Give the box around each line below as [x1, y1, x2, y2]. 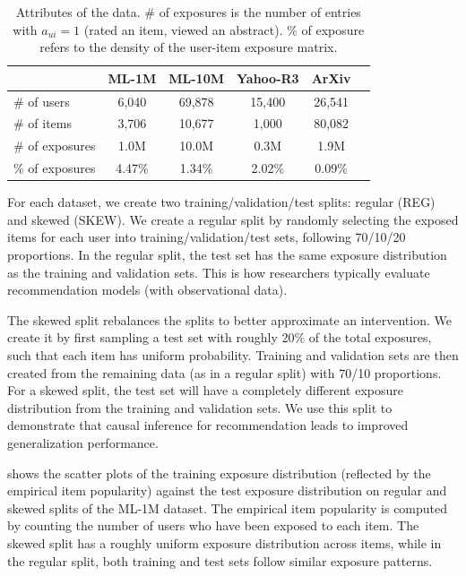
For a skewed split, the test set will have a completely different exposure [7, 381, 404, 400]
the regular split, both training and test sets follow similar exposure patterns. [7, 551, 433, 570]
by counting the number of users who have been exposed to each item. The [7, 516, 419, 535]
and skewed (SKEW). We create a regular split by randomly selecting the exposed [7, 210, 459, 228]
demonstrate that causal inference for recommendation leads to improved [7, 416, 409, 434]
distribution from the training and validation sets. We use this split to [7, 398, 393, 417]
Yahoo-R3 [237, 68, 299, 87]
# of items [13, 114, 73, 133]
